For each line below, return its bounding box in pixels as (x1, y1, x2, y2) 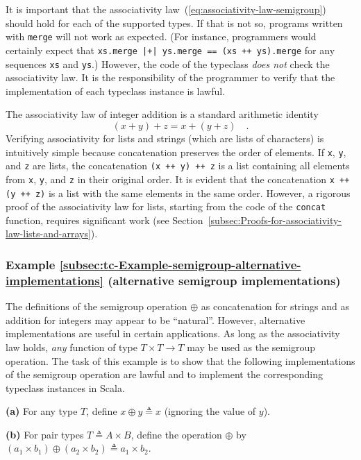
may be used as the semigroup (187, 339, 316, 354)
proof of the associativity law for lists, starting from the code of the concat (6, 199, 326, 214)
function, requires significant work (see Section (6, 212, 203, 227)
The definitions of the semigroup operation (6, 299, 187, 314)
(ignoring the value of (164, 404, 256, 418)
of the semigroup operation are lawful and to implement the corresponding (6, 367, 323, 382)
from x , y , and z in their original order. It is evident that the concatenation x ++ (6, 171, 350, 186)
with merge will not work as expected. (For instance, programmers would (6, 29, 317, 44)
